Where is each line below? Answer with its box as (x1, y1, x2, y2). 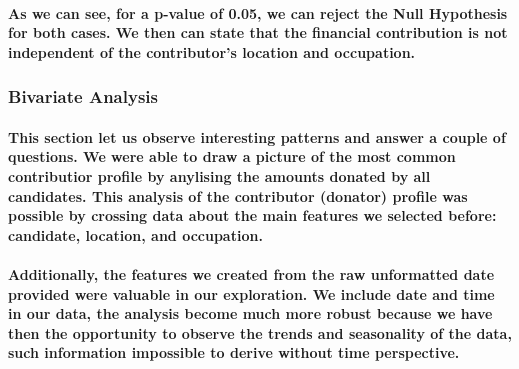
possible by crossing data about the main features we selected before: (8, 205, 497, 226)
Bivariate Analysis (8, 84, 158, 109)
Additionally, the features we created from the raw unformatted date (8, 263, 495, 284)
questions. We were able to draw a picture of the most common (8, 146, 456, 167)
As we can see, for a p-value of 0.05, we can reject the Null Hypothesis (8, 2, 508, 23)
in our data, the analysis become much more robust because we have (8, 303, 493, 324)
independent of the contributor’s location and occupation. (8, 41, 416, 62)
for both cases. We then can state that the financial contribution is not (8, 22, 508, 43)
